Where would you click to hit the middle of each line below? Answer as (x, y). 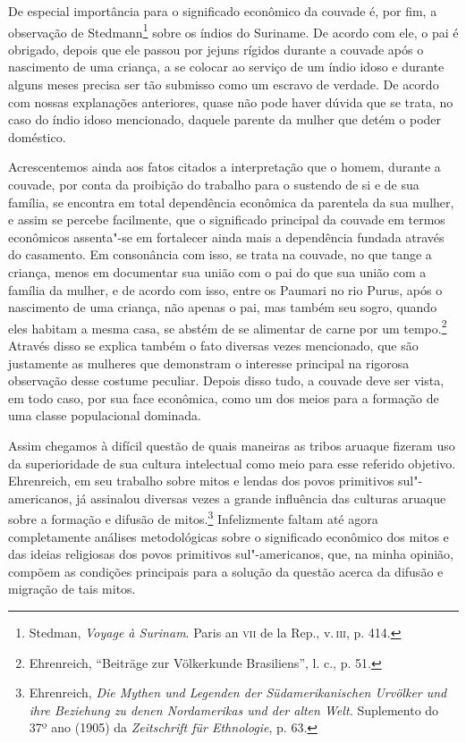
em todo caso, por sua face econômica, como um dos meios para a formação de (224, 397)
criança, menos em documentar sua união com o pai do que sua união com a (217, 271)
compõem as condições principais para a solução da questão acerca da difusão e (226, 571)
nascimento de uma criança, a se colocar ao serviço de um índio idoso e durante (226, 67)
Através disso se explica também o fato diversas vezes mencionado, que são (213, 345)
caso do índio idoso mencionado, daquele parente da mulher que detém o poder (225, 119)
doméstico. (37, 136)
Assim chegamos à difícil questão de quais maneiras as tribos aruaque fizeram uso (232, 445)
